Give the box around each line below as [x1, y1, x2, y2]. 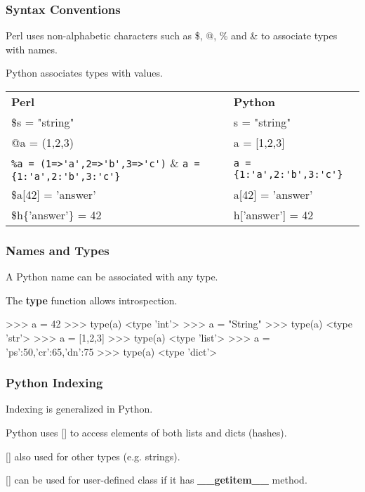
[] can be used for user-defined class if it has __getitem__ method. [6, 472, 307, 487]
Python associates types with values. [6, 65, 163, 80]
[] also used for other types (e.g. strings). [6, 448, 180, 463]
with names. [6, 41, 58, 56]
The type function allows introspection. [6, 292, 178, 307]
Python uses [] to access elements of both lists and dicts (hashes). [6, 425, 287, 439]
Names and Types [6, 241, 109, 259]
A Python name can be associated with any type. [6, 269, 218, 284]
